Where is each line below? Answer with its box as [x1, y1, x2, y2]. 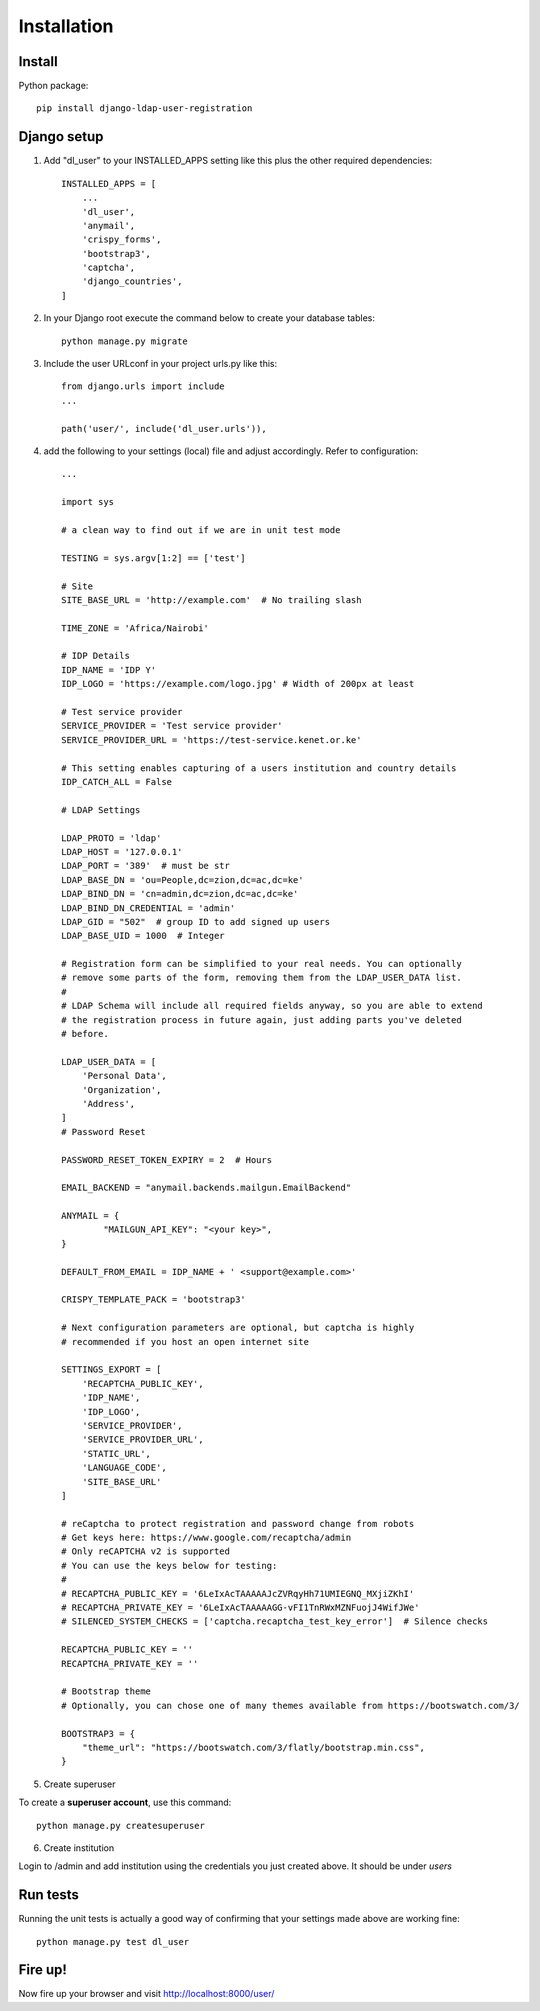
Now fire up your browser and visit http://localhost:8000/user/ [18, 1988, 275, 2000]
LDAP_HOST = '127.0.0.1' [61, 846, 183, 857]
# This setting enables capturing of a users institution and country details [61, 762, 457, 774]
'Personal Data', [81, 1070, 167, 1082]
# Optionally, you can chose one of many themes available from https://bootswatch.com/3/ [61, 1700, 520, 1711]
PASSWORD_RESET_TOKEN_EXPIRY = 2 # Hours [61, 1154, 273, 1165]
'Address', [81, 1098, 136, 1109]
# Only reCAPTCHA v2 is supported [61, 1546, 230, 1557]
